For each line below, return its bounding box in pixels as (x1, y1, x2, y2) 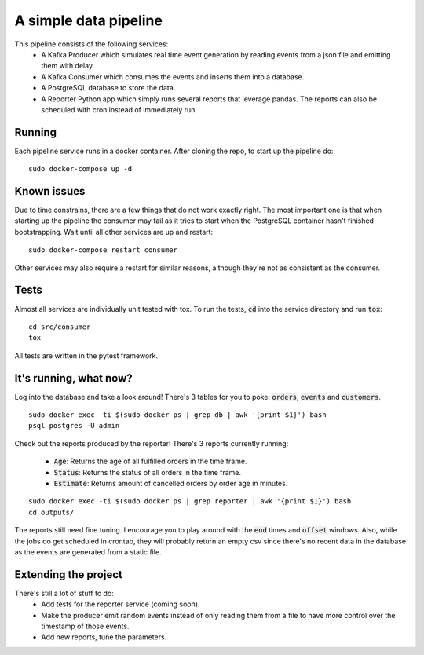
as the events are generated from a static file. (14, 547, 162, 557)
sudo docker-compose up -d (28, 165, 133, 174)
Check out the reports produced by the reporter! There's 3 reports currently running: (14, 438, 289, 448)
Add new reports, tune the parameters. (41, 632, 167, 642)
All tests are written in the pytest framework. (14, 350, 159, 360)
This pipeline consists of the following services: (14, 39, 169, 49)
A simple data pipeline (14, 12, 163, 29)
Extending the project (14, 568, 123, 581)
